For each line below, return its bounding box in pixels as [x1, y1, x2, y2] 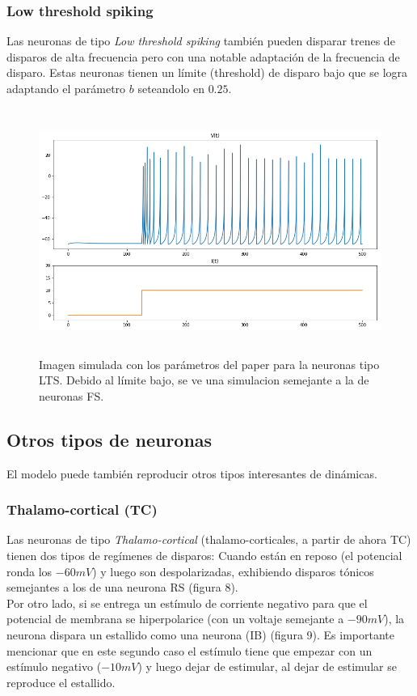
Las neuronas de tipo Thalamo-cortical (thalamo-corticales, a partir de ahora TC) [6, 531, 411, 548]
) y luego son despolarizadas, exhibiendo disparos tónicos [92, 562, 374, 579]
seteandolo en [137, 80, 204, 96]
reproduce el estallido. [6, 673, 116, 690]
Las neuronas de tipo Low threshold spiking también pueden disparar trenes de [6, 32, 395, 49]
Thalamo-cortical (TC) [6, 499, 158, 520]
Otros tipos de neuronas [6, 427, 213, 452]
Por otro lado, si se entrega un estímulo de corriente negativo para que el [6, 594, 368, 611]
